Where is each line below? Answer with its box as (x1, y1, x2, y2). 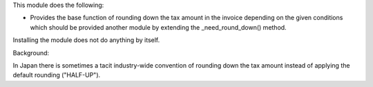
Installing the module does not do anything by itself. (12, 36, 160, 44)
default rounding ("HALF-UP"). (12, 71, 101, 79)
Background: (12, 48, 50, 57)
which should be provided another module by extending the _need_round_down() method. (30, 23, 287, 31)
